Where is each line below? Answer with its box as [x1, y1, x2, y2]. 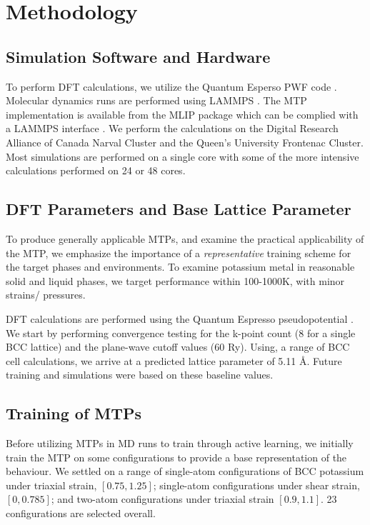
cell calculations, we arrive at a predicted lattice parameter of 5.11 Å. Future [6, 353, 342, 368]
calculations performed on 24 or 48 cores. [6, 163, 186, 178]
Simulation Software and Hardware [6, 45, 271, 67]
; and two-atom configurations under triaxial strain [51, 491, 274, 506]
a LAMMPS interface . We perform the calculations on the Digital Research [6, 121, 339, 136]
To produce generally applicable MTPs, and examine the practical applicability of [6, 231, 364, 246]
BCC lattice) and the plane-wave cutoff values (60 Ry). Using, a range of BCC [6, 339, 350, 354]
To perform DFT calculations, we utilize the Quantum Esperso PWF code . [6, 79, 337, 94]
